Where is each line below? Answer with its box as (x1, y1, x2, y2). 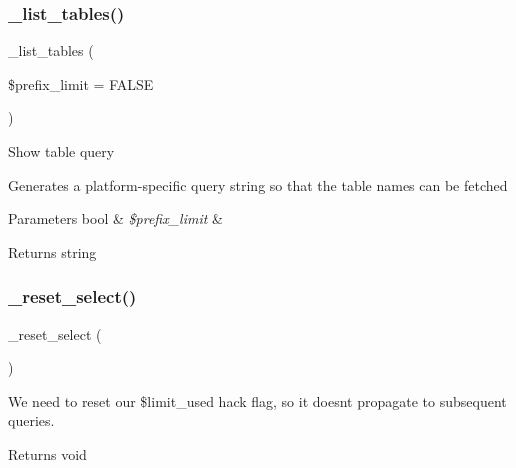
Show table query (8, 141, 115, 161)
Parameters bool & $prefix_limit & (8, 208, 223, 229)
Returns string (8, 241, 97, 262)
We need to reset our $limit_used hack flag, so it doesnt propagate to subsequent (8, 390, 507, 411)
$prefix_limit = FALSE (8, 73, 154, 94)
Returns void (8, 443, 87, 464)
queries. (8, 410, 55, 431)
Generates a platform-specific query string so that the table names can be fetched (8, 174, 508, 195)
